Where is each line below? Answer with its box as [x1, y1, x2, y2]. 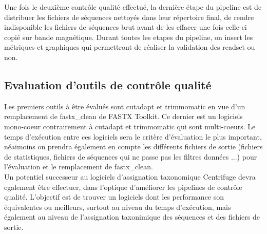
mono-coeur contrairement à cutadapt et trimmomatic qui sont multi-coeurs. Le [4, 121, 256, 131]
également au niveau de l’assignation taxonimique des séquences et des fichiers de [4, 211, 260, 222]
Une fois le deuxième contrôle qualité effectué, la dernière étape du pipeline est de [4, 2, 262, 12]
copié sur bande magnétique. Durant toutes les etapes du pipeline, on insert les [4, 31, 253, 42]
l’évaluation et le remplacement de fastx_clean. [4, 161, 153, 172]
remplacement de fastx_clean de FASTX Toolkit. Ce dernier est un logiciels [4, 111, 243, 122]
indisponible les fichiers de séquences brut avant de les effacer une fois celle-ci [4, 22, 247, 32]
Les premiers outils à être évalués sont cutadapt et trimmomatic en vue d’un [4, 101, 245, 111]
